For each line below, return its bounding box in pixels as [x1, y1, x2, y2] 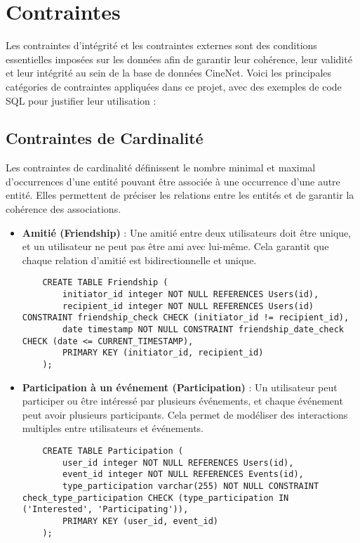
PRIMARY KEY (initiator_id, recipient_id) [62, 348, 264, 358]
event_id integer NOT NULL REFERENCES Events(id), [62, 469, 304, 480]
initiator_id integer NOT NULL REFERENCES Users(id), [62, 289, 319, 300]
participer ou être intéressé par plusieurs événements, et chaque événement [22, 393, 343, 408]
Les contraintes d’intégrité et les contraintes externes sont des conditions [6, 38, 317, 53]
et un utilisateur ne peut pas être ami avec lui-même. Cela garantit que [22, 239, 329, 254]
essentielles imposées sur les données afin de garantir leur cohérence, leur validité [6, 51, 352, 66]
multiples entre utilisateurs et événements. [22, 421, 204, 436]
